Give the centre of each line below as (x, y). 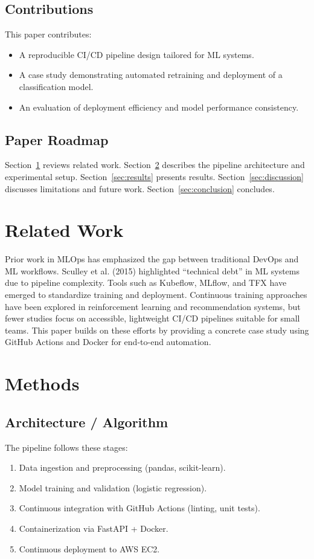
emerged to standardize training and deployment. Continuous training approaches (156, 295)
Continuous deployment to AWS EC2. (89, 548)
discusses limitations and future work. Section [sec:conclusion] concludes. (140, 188)
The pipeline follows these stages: (66, 447)
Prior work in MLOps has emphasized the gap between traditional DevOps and (152, 259)
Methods (42, 383)
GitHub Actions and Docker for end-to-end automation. (108, 342)
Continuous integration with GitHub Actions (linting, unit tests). (139, 508)
